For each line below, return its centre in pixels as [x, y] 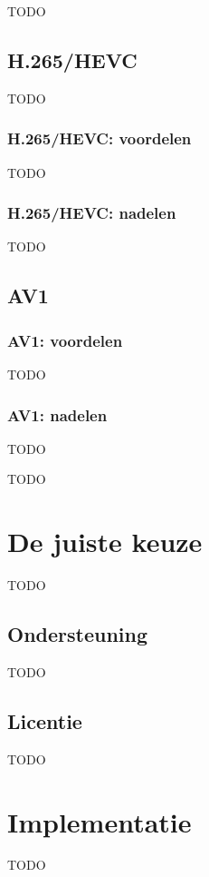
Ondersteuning [78, 634]
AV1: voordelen [65, 340]
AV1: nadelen [57, 414]
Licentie [45, 720]
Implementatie [100, 821]
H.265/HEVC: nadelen [92, 213]
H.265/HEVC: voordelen [100, 138]
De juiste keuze [105, 542]
